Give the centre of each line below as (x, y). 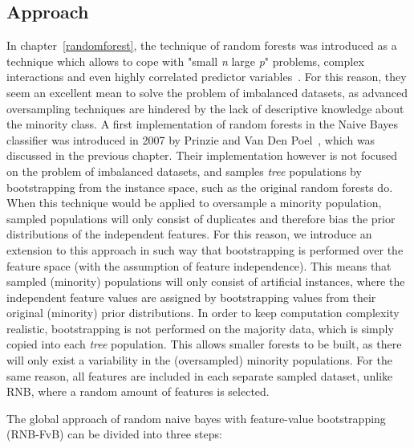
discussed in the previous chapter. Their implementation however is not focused (202, 155)
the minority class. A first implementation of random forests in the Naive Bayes (203, 124)
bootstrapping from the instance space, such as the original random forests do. (200, 187)
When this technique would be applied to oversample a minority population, (194, 203)
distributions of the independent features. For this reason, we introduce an (189, 234)
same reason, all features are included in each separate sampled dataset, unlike (200, 375)
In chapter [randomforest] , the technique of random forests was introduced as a (202, 45)
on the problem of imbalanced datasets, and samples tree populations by (184, 171)
